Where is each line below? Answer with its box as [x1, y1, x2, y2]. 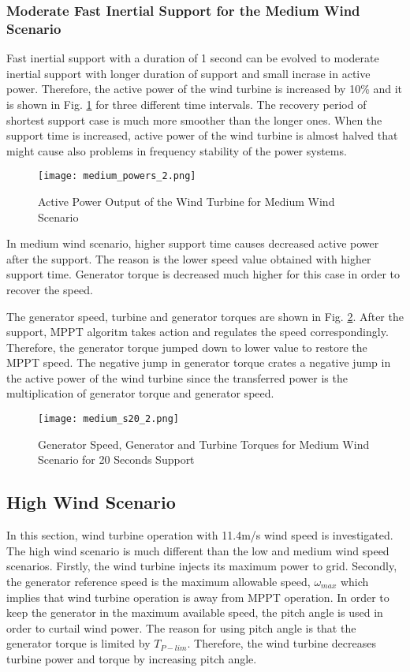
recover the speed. [6, 281, 93, 297]
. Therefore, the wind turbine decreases [187, 635, 376, 651]
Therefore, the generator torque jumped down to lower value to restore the [6, 338, 367, 355]
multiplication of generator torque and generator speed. [6, 385, 274, 401]
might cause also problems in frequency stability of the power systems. [6, 142, 347, 159]
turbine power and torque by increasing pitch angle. [6, 650, 257, 666]
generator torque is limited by [6, 635, 151, 651]
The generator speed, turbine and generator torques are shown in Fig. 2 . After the [6, 308, 404, 324]
